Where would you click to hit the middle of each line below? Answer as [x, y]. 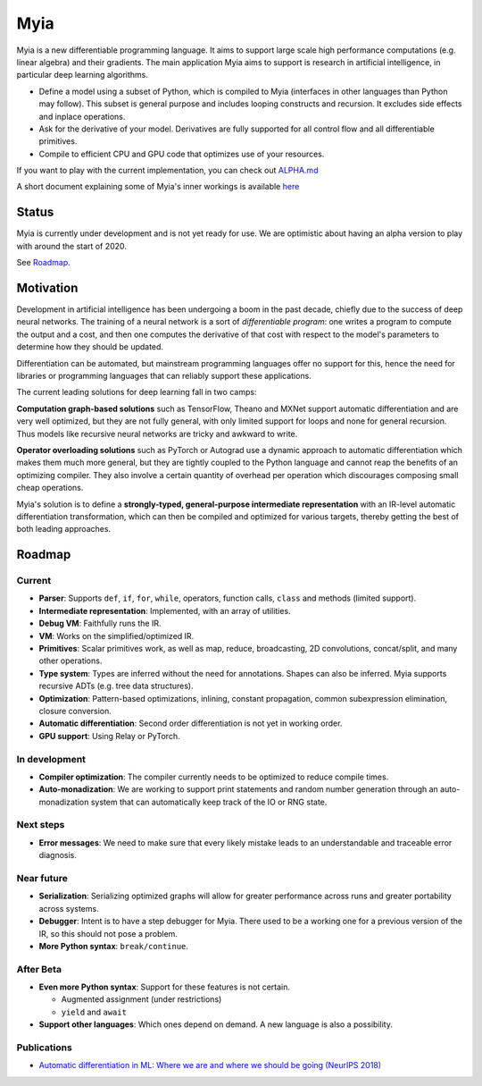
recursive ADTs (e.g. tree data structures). [116, 686]
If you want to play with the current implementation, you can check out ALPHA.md [167, 171]
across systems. [69, 908]
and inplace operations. [82, 116]
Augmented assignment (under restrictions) [141, 999]
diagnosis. [58, 855]
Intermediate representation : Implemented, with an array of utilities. [165, 610]
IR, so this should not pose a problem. [108, 933]
